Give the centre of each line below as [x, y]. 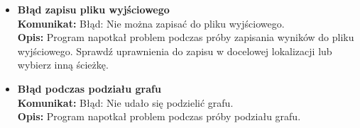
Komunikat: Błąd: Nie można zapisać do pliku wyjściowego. [151, 23]
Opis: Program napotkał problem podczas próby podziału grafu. [159, 116]
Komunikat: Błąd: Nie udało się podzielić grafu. [125, 102]
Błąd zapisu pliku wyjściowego [93, 9]
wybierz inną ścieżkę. [63, 65]
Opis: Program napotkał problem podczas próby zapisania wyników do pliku [186, 37]
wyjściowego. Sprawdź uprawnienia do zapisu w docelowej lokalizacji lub [175, 51]
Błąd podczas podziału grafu [89, 88]
